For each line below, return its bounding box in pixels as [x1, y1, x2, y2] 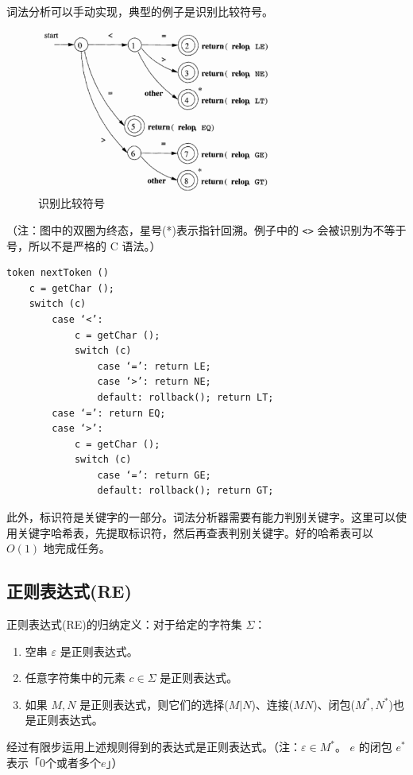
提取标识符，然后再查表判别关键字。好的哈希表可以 [106, 524, 373, 541]
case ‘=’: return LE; [97, 360, 211, 372]
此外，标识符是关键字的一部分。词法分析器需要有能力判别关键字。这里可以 [6, 509, 396, 525]
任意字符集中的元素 [25, 669, 125, 686]
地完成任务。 [43, 540, 110, 556]
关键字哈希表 [17, 524, 84, 541]
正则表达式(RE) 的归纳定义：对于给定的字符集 [6, 616, 242, 633]
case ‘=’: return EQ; [52, 407, 166, 419]
